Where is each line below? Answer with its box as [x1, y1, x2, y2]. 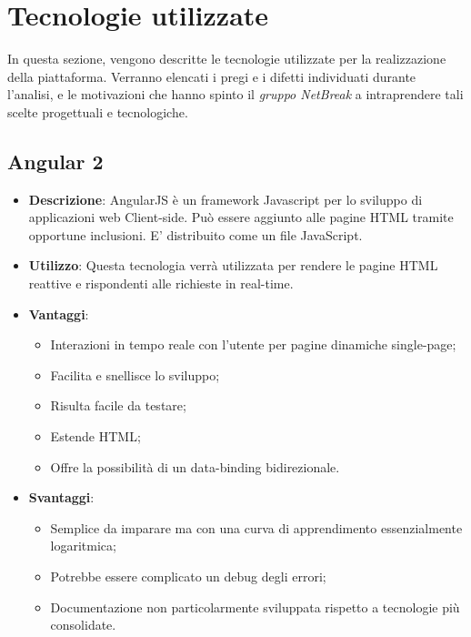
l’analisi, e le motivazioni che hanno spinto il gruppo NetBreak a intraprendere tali [7, 85, 464, 104]
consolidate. [50, 615, 116, 634]
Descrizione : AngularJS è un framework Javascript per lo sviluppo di [28, 189, 423, 208]
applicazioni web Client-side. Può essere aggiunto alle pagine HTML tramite [28, 207, 454, 227]
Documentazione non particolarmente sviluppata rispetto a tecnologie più [50, 597, 460, 616]
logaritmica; [50, 536, 116, 555]
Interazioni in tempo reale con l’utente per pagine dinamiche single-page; [50, 335, 456, 354]
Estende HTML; [50, 427, 141, 446]
